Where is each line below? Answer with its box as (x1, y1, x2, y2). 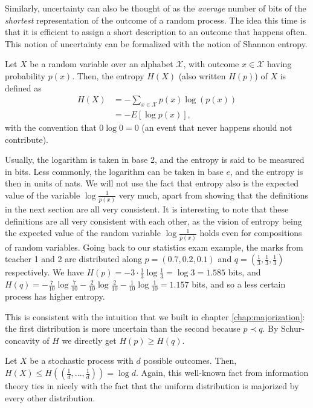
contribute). (5, 133, 49, 145)
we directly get (62, 334, 117, 346)
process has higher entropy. (5, 290, 105, 303)
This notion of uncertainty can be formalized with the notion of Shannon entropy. (5, 37, 308, 50)
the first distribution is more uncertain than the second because (5, 322, 240, 335)
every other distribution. (5, 391, 95, 404)
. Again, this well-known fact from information (135, 366, 309, 379)
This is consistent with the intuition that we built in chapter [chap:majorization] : (5, 310, 305, 323)
